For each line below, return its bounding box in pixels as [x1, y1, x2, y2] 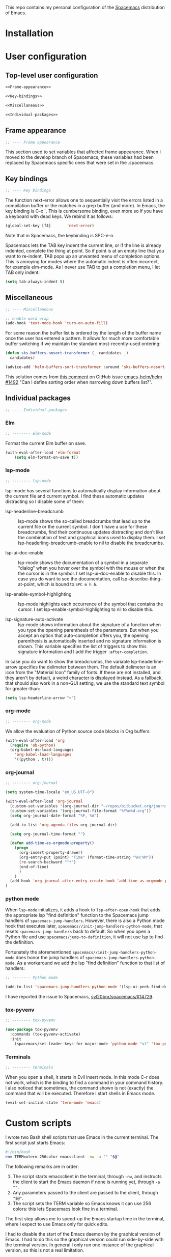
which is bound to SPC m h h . [37, 581, 98, 587]
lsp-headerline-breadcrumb [5, 508, 64, 514]
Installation [5, 27, 54, 39]
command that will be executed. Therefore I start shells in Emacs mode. [5, 1091, 156, 1097]
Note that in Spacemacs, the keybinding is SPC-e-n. [5, 232, 115, 238]
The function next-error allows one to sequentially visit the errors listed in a [5, 197, 163, 203]
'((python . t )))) [14, 757, 53, 762]
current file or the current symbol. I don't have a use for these [18, 523, 148, 529]
